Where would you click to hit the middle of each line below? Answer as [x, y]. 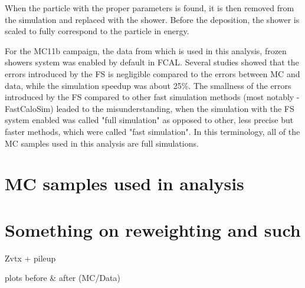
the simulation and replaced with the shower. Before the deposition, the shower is [152, 19]
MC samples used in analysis [124, 183]
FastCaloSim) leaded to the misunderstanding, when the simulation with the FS [150, 108]
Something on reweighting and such [153, 229]
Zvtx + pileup [30, 258]
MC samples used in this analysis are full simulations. [102, 143]
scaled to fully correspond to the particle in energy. [97, 31]
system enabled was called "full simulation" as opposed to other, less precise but [149, 120]
